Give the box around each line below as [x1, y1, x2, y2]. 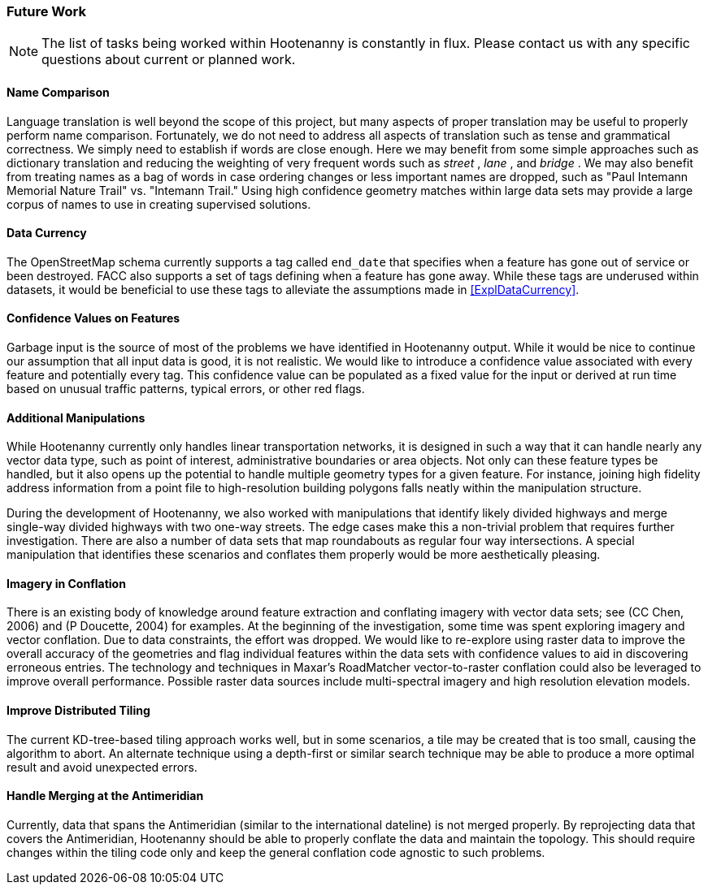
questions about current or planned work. [41, 51, 296, 68]
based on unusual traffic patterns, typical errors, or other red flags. [7, 382, 365, 396]
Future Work [7, 3, 86, 19]
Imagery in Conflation [7, 576, 126, 590]
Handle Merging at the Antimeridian [7, 789, 204, 803]
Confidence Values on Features [7, 311, 180, 326]
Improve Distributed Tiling [7, 703, 150, 718]
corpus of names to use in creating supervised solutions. [7, 197, 311, 211]
